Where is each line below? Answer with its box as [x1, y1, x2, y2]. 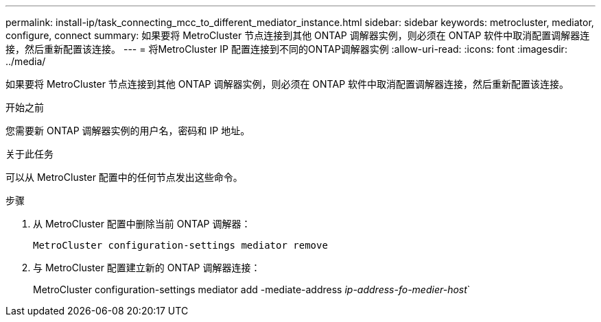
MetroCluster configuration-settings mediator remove [33, 240, 328, 251]
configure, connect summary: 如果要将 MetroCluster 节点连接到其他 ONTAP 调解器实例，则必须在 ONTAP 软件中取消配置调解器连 [5, 29, 590, 41]
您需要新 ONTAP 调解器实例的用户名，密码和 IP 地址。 [5, 125, 250, 136]
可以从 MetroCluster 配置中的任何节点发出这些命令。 [5, 171, 243, 183]
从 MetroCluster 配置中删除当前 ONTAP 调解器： [33, 218, 251, 230]
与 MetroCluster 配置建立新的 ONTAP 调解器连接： [33, 262, 261, 273]
